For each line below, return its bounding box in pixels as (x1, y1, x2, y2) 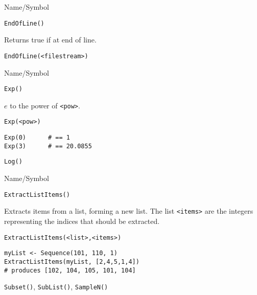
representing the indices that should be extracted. (4, 215, 160, 226)
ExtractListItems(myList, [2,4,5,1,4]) (4, 258, 139, 265)
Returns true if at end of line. (4, 34, 97, 45)
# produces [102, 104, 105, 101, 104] (4, 266, 136, 274)
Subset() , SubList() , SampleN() (4, 281, 108, 292)
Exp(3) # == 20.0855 (4, 142, 92, 150)
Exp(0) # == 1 (4, 134, 70, 142)
